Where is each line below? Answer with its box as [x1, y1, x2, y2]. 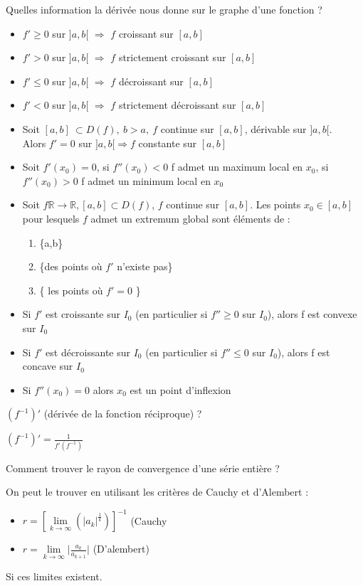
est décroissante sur [46, 344, 131, 359]
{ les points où [39, 282, 103, 297]
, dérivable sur [244, 121, 307, 136]
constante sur [138, 135, 197, 150]
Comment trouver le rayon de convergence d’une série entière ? [6, 460, 280, 475]
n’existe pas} [117, 259, 173, 274]
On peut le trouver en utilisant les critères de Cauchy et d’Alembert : [6, 484, 309, 499]
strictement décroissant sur [118, 97, 236, 112]
